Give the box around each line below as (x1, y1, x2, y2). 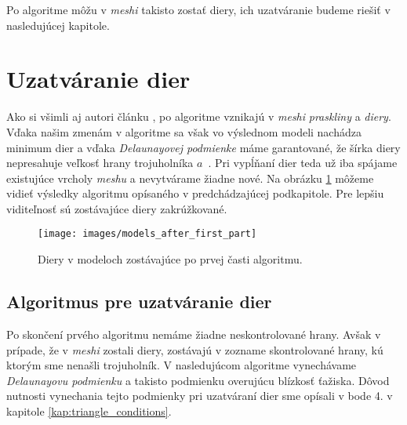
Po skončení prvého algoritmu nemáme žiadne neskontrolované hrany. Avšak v (6, 325, 381, 342)
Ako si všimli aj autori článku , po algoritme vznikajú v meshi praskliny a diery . (6, 108, 391, 125)
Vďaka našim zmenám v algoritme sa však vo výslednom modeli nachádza (6, 123, 362, 140)
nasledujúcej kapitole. (6, 16, 110, 33)
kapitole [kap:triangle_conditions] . (6, 402, 172, 419)
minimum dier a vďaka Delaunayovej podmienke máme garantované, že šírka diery (6, 139, 401, 155)
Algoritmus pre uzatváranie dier (6, 289, 272, 314)
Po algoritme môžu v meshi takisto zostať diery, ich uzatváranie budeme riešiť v (6, 2, 391, 17)
